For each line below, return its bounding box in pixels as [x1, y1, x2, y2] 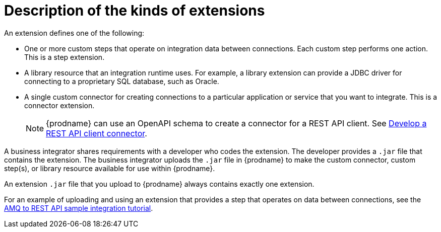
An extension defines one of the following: [4, 28, 145, 37]
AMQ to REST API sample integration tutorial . [4, 203, 153, 212]
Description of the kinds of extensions [4, 2, 265, 19]
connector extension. [24, 101, 95, 110]
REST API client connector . [46, 128, 147, 138]
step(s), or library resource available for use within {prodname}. [4, 164, 215, 173]
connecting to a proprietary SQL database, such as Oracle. [24, 76, 219, 86]
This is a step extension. [24, 52, 105, 61]
